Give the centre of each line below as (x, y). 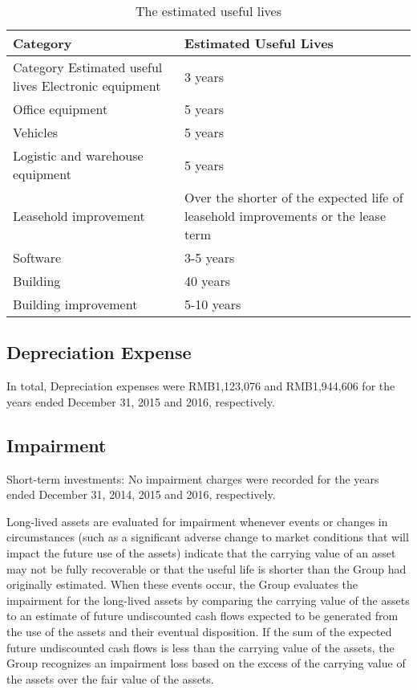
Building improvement (75, 304)
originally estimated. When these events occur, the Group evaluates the (182, 584)
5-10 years (213, 304)
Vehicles (36, 132)
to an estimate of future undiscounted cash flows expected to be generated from (202, 616)
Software (37, 257)
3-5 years (210, 257)
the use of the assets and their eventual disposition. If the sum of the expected (199, 631)
